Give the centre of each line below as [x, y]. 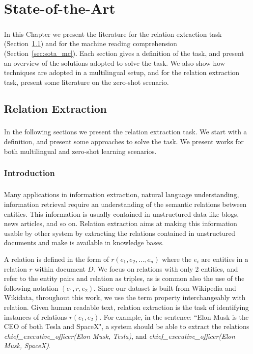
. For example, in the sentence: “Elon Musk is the [174, 316]
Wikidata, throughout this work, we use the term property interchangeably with [125, 297]
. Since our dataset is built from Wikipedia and [165, 288]
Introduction [29, 173]
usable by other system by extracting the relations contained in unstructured [120, 233]
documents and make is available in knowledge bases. [84, 242]
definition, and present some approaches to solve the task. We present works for [124, 141]
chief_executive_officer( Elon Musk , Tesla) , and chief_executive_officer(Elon [120, 336]
